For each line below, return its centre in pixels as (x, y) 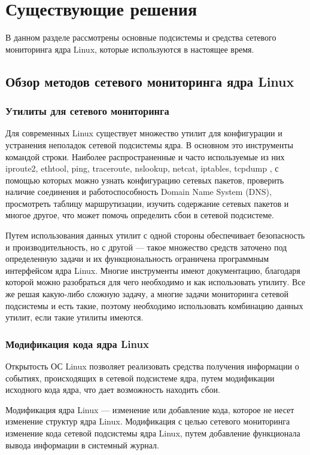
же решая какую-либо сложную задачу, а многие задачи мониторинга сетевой (147, 294)
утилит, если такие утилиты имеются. (75, 317)
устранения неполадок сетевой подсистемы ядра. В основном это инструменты (149, 144)
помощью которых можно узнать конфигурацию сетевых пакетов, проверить (145, 180)
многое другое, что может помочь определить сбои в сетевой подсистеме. (140, 215)
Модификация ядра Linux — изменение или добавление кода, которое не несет (150, 409)
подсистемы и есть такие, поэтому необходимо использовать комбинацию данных (154, 305)
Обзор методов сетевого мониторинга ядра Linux (150, 81)
